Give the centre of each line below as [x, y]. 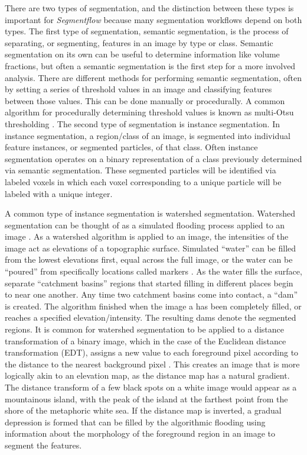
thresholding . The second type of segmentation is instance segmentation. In [142, 123]
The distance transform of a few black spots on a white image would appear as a [151, 387]
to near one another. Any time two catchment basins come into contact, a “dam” [151, 294]
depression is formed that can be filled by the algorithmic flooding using [135, 422]
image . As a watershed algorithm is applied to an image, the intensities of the [147, 236]
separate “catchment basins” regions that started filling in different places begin [149, 283]
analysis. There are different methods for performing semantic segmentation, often [153, 77]
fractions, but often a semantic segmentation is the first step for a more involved [150, 65]
